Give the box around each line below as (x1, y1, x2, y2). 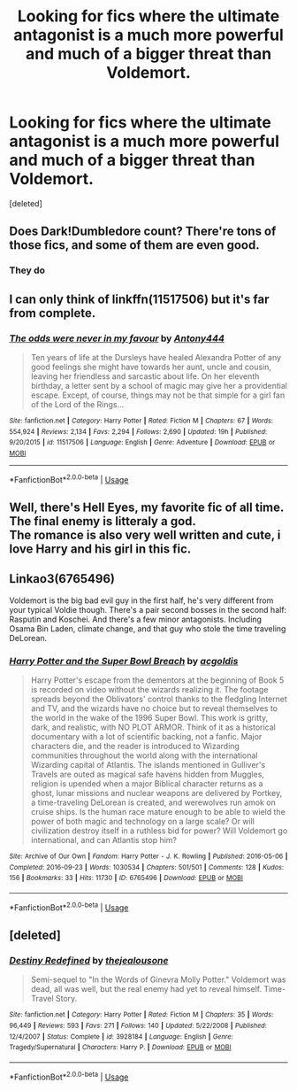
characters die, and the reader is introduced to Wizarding (30, 741, 240, 752)
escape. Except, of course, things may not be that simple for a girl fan (30, 390, 286, 400)
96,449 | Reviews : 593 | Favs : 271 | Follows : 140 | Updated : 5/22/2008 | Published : (9, 1021, 268, 1031)
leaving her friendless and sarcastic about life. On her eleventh (30, 370, 260, 382)
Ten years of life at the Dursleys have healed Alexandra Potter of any (30, 352, 281, 362)
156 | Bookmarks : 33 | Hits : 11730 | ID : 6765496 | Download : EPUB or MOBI (9, 874, 243, 883)
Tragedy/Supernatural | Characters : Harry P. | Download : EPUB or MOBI (9, 1043, 232, 1052)
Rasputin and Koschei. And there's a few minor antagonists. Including (9, 614, 263, 624)
